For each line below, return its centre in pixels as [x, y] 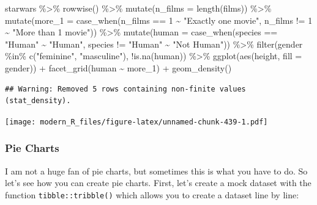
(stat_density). [38, 101]
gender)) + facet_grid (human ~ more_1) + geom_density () [118, 67]
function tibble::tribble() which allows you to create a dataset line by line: [152, 194]
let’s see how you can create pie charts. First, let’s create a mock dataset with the [158, 183]
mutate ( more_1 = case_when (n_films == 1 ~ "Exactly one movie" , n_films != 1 [159, 20]
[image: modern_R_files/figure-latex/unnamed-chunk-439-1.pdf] [136, 122]
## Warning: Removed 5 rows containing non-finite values [125, 89]
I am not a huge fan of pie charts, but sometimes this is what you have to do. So [156, 171]
